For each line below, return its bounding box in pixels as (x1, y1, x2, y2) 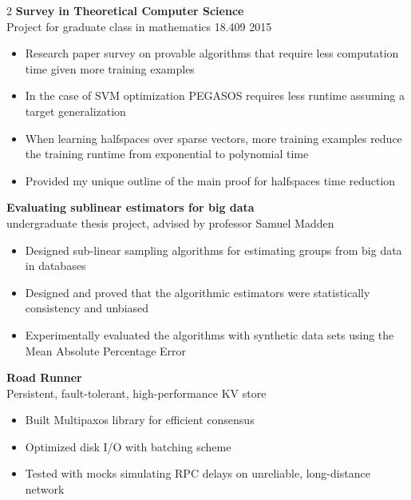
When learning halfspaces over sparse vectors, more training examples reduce (25, 129, 402, 146)
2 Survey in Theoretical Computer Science (6, 2, 244, 18)
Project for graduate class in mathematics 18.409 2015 (6, 18, 272, 34)
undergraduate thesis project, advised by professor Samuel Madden (6, 214, 334, 231)
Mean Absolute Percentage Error (25, 342, 187, 359)
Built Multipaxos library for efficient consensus (25, 411, 255, 428)
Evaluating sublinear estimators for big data (6, 199, 255, 216)
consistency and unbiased (25, 300, 149, 316)
